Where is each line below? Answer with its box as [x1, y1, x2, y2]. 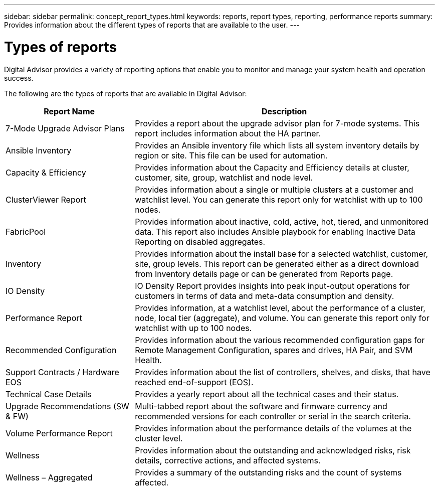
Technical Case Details [6, 389, 92, 399]
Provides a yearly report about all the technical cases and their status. [135, 389, 399, 399]
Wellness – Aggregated [6, 472, 93, 482]
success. [4, 73, 34, 82]
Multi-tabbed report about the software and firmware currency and [135, 401, 387, 411]
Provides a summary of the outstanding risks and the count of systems [135, 467, 402, 477]
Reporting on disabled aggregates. [135, 236, 266, 247]
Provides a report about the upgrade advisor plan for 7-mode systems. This [135, 118, 420, 128]
